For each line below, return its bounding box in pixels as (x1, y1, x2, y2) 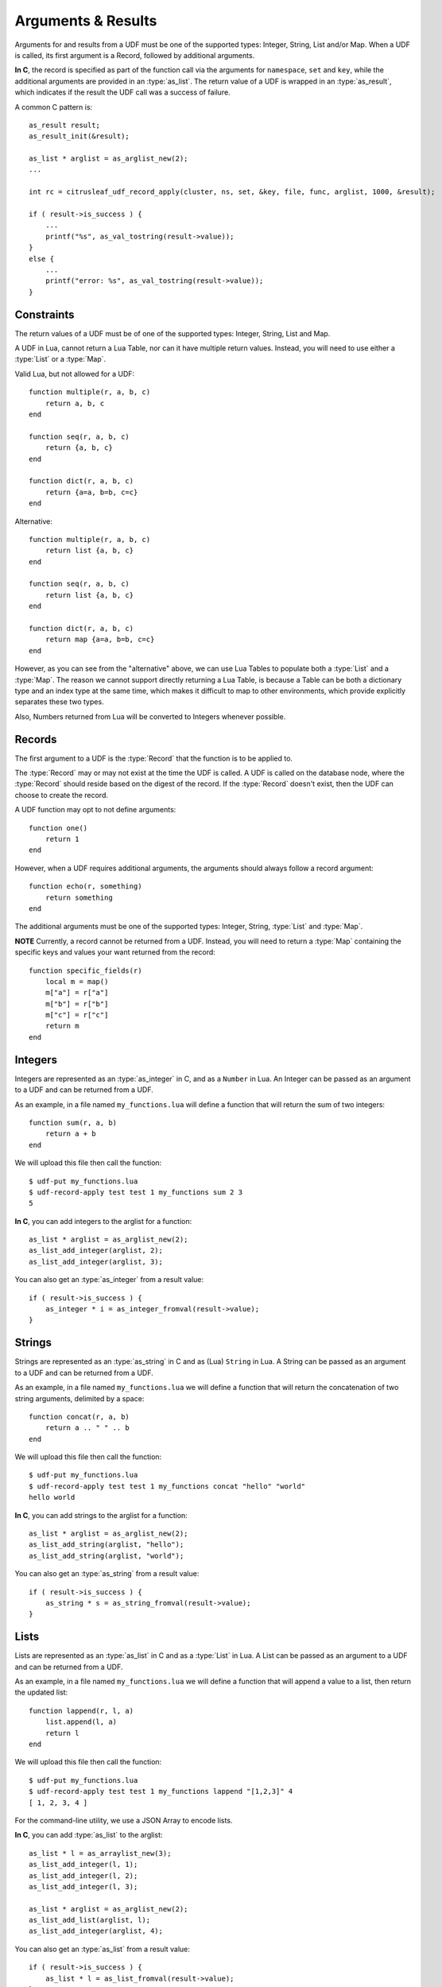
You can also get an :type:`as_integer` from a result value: (14, 1275, 204, 1284)
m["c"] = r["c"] (45, 1010, 109, 1020)
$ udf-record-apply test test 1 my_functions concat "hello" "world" (29, 1482, 306, 1490)
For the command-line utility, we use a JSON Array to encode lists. (14, 1815, 233, 1825)
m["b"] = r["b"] (45, 999, 109, 1009)
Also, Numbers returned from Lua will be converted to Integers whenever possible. (14, 711, 286, 721)
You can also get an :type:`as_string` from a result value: (14, 1569, 200, 1578)
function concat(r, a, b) (29, 1412, 130, 1421)
